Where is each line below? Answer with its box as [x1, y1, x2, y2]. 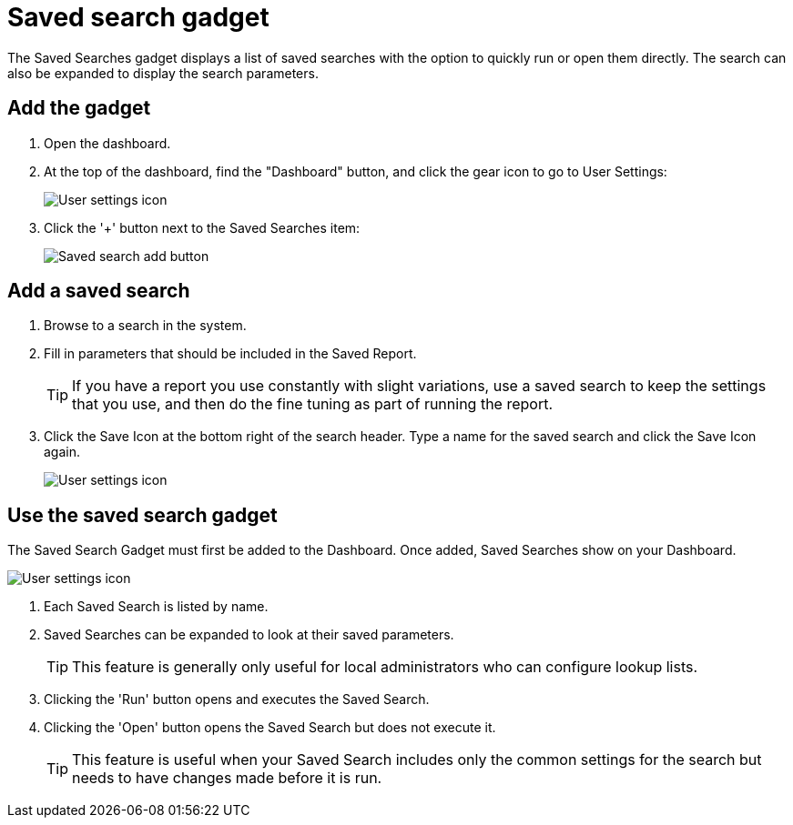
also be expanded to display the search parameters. [7, 65, 319, 81]
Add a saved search [7, 279, 190, 303]
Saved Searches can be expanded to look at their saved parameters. [44, 627, 454, 643]
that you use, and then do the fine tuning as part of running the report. [72, 395, 554, 414]
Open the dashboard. [44, 135, 171, 151]
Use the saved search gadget [7, 503, 278, 527]
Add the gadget [7, 96, 151, 120]
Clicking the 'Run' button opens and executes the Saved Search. [44, 691, 430, 708]
